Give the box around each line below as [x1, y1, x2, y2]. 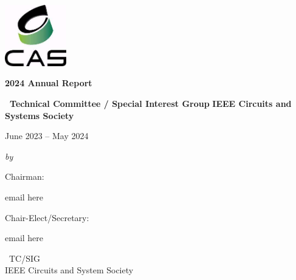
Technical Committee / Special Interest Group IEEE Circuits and [10, 97, 292, 109]
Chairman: [5, 170, 44, 183]
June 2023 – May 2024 [5, 129, 89, 142]
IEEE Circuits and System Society [5, 264, 134, 276]
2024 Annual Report [5, 77, 92, 89]
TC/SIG [9, 251, 41, 264]
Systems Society [5, 109, 74, 121]
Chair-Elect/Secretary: [5, 211, 89, 224]
